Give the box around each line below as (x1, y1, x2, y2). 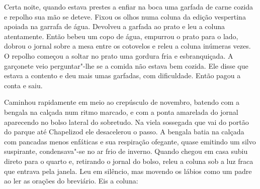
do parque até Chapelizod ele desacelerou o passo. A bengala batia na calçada (4, 126, 244, 137)
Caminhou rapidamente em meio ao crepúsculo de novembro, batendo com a (4, 97, 239, 107)
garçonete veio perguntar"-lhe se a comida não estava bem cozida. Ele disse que (4, 60, 248, 71)
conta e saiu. (4, 80, 43, 90)
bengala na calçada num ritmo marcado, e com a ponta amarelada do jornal (4, 106, 238, 117)
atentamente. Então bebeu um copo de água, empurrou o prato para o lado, (4, 31, 238, 41)
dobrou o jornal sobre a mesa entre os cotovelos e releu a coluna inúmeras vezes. (4, 41, 251, 51)
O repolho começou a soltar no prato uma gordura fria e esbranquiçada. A (4, 50, 233, 61)
